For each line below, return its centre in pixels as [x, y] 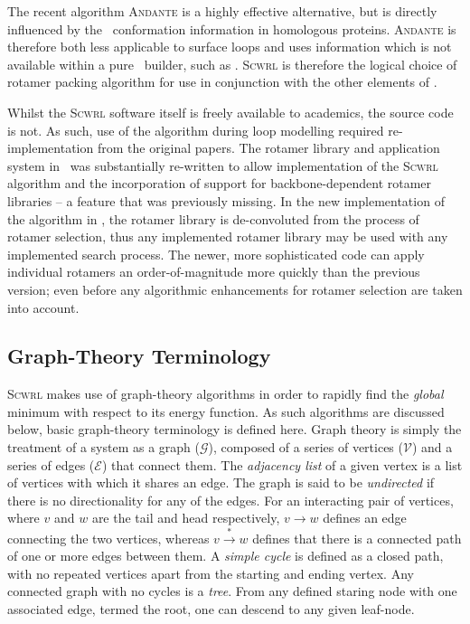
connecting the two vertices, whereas [108, 538]
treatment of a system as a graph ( [103, 447]
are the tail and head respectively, [186, 518]
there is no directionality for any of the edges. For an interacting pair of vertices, [230, 500]
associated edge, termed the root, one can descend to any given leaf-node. [211, 608]
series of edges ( [51, 464]
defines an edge [365, 518]
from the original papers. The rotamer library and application [268, 148]
